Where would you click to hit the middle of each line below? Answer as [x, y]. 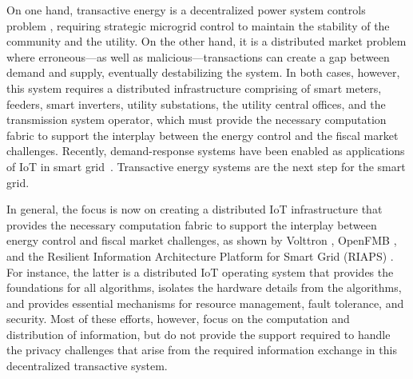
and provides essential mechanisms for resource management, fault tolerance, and [205, 303]
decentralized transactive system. [87, 366]
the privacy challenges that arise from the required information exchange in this [202, 350]
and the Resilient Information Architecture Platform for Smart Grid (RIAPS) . [200, 255]
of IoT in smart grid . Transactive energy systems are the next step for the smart [206, 166]
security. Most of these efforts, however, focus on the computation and [178, 319]
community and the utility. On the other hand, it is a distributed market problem [206, 41]
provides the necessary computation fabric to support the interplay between [192, 224]
